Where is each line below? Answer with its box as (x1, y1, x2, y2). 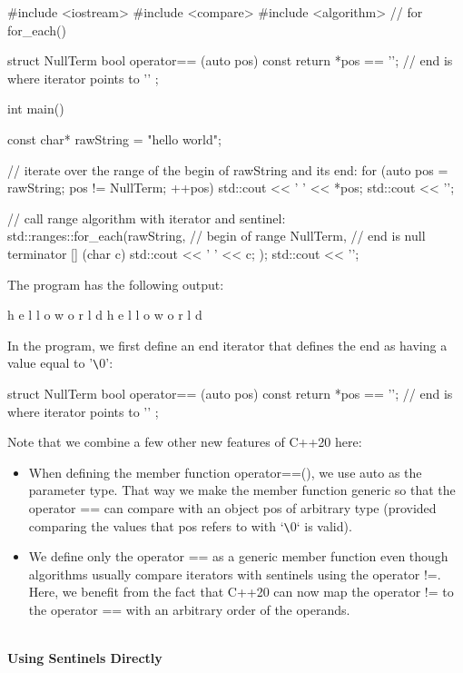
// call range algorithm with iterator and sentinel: (7, 208, 286, 227)
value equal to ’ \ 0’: (7, 353, 113, 372)
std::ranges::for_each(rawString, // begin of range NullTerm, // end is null (7, 226, 426, 245)
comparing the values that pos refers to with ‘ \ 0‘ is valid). (28, 516, 352, 535)
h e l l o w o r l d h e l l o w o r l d (7, 305, 202, 324)
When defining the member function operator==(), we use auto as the (28, 462, 422, 481)
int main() (7, 99, 64, 118)
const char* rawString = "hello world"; (7, 129, 222, 148)
